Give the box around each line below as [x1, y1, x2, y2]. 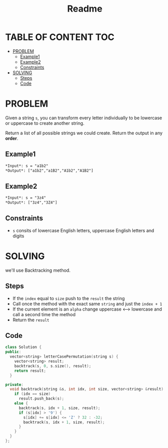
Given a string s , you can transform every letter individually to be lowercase [5, 115, 162, 121]
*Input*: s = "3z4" [5, 195, 46, 201]
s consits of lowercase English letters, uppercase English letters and [12, 227, 154, 233]
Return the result [12, 317, 49, 323]
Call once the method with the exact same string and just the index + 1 [12, 301, 162, 307]
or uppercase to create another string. [5, 120, 85, 126]
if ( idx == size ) [14, 391, 51, 396]
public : [5, 350, 22, 355]
